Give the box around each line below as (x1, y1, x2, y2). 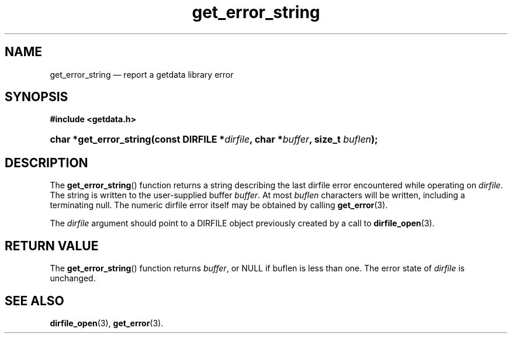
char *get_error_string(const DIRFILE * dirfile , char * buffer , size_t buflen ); (50, 133, 378, 146)
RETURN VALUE (5, 238, 99, 253)
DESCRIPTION (5, 155, 88, 170)
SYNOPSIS (5, 89, 68, 105)
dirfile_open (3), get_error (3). (50, 318, 164, 328)
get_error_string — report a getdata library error (50, 69, 234, 80)
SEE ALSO (5, 293, 64, 308)
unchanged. (50, 273, 96, 284)
